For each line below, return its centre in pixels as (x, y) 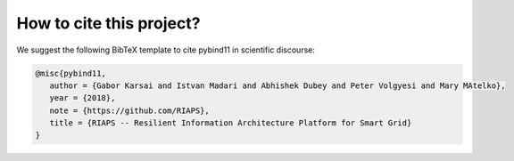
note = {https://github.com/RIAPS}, (129, 110)
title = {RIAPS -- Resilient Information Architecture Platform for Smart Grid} (231, 123)
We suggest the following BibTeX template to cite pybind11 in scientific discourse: (166, 50)
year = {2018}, (83, 98)
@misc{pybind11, (71, 73)
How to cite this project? (108, 23)
